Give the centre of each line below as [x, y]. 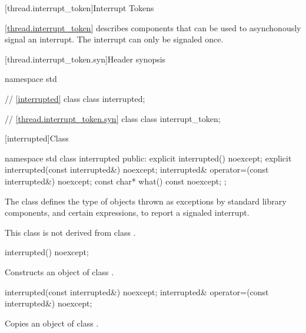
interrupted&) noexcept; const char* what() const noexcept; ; [116, 181]
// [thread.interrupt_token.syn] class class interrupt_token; [113, 118]
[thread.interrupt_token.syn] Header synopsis [85, 59]
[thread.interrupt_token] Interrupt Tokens [79, 8]
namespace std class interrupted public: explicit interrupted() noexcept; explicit [148, 158]
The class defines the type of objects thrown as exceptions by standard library [146, 201]
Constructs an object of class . [59, 271]
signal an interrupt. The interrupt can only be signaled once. [114, 39]
